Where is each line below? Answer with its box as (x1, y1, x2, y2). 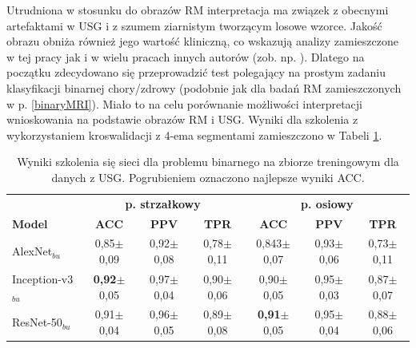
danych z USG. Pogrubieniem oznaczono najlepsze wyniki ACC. (51, 168, 365, 185)
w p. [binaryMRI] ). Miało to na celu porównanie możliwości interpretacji (6, 95, 362, 112)
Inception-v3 (12, 270, 74, 287)
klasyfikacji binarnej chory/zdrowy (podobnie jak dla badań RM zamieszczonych (6, 79, 402, 96)
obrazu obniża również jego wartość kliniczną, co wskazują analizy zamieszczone (6, 33, 398, 49)
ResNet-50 (12, 314, 62, 330)
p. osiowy (301, 195, 354, 212)
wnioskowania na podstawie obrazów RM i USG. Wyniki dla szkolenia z (6, 111, 358, 128)
